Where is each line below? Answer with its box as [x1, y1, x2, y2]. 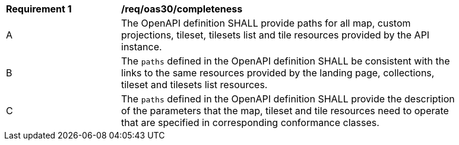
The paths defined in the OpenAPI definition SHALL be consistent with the [121, 55, 450, 67]
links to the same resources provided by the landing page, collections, [121, 67, 435, 79]
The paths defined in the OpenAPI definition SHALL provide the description [121, 93, 455, 105]
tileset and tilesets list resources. [121, 79, 268, 91]
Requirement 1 [6, 3, 72, 15]
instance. [121, 41, 162, 53]
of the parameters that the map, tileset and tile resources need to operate [121, 105, 449, 117]
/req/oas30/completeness [121, 3, 243, 15]
